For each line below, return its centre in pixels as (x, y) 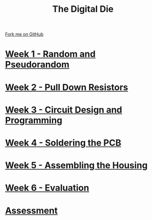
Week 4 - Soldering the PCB (63, 143)
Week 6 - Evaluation (47, 188)
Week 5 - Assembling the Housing (76, 165)
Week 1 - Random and (50, 54)
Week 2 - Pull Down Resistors (67, 87)
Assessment (31, 210)
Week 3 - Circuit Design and (64, 110)
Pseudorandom (37, 65)
